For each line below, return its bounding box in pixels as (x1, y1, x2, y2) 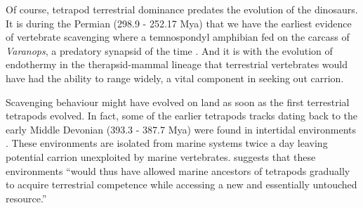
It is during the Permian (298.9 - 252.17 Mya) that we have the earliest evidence (6, 15, 352, 30)
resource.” (6, 190, 47, 205)
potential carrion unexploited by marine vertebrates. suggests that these (6, 149, 316, 164)
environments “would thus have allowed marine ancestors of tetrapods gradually (6, 163, 350, 178)
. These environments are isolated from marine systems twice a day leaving (6, 136, 328, 150)
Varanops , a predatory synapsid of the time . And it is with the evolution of (6, 43, 333, 58)
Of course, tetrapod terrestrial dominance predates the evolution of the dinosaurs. (6, 2, 358, 16)
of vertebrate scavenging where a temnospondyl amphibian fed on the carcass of (6, 30, 350, 44)
